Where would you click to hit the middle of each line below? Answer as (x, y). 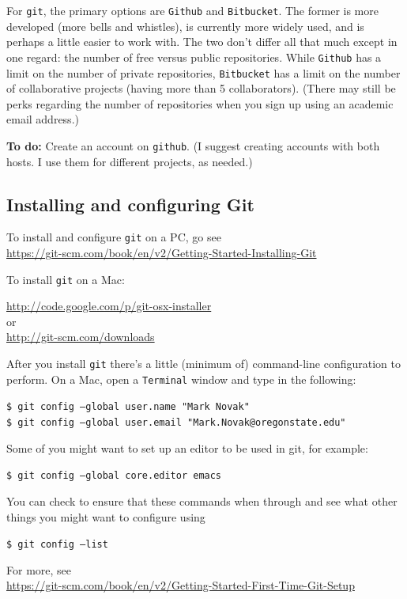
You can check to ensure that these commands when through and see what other (202, 500)
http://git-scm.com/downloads (81, 337)
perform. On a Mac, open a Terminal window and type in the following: (181, 379)
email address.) (43, 119)
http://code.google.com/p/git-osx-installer (109, 306)
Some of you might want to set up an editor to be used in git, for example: (187, 447)
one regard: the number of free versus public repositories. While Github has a (194, 57)
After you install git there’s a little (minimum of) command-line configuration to (203, 364)
